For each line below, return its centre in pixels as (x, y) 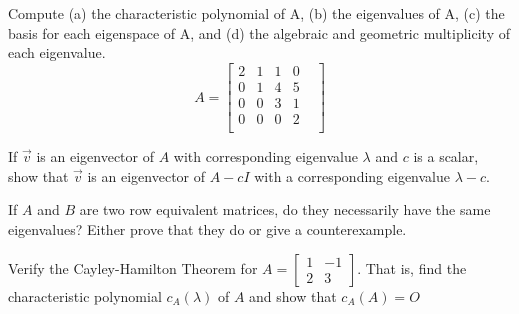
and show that (293, 295)
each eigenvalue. (57, 52)
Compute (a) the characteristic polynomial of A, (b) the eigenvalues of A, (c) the (256, 13)
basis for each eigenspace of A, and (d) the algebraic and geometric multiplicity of (259, 32)
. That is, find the (412, 267)
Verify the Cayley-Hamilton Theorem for (133, 267)
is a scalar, (446, 156)
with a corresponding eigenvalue (352, 175)
